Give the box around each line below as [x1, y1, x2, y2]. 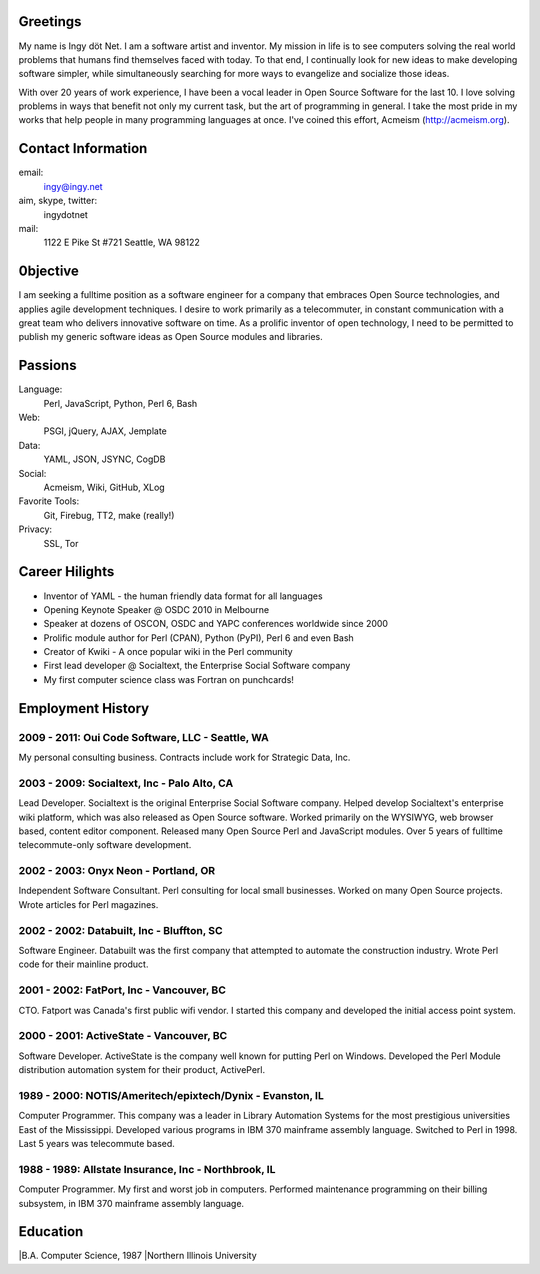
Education [18, 1223, 84, 1240]
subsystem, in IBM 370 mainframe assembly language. [18, 1197, 245, 1209]
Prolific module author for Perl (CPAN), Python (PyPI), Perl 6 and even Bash [43, 631, 354, 644]
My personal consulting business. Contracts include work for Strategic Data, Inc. [18, 751, 351, 764]
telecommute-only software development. [18, 839, 192, 851]
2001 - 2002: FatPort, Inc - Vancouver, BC [18, 983, 227, 997]
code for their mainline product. [18, 958, 149, 970]
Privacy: [18, 523, 53, 535]
